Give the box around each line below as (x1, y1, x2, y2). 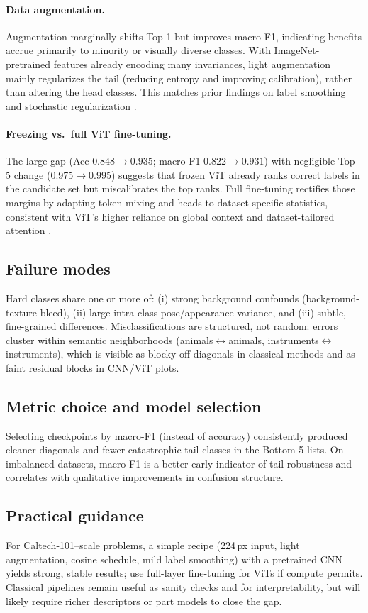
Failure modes (6, 258, 111, 280)
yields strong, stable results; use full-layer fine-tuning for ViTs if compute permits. (6, 565, 363, 580)
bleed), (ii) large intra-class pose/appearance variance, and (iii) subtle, (40, 304, 347, 319)
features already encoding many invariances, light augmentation (53, 56, 331, 71)
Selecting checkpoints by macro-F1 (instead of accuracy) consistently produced (6, 428, 348, 443)
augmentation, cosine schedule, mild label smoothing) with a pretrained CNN (6, 551, 342, 566)
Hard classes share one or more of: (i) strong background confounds (6, 290, 299, 305)
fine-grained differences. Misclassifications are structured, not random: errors (6, 319, 338, 333)
